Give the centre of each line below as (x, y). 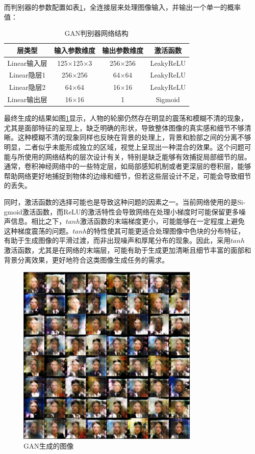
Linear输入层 (27, 63)
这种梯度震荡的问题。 (38, 230)
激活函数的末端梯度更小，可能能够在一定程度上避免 (162, 221)
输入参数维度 (75, 50)
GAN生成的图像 (49, 446)
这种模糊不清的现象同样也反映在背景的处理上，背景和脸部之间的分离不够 (134, 137)
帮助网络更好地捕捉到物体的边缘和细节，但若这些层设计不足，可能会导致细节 (127, 175)
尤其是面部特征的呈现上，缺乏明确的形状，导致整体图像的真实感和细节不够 (124, 127)
